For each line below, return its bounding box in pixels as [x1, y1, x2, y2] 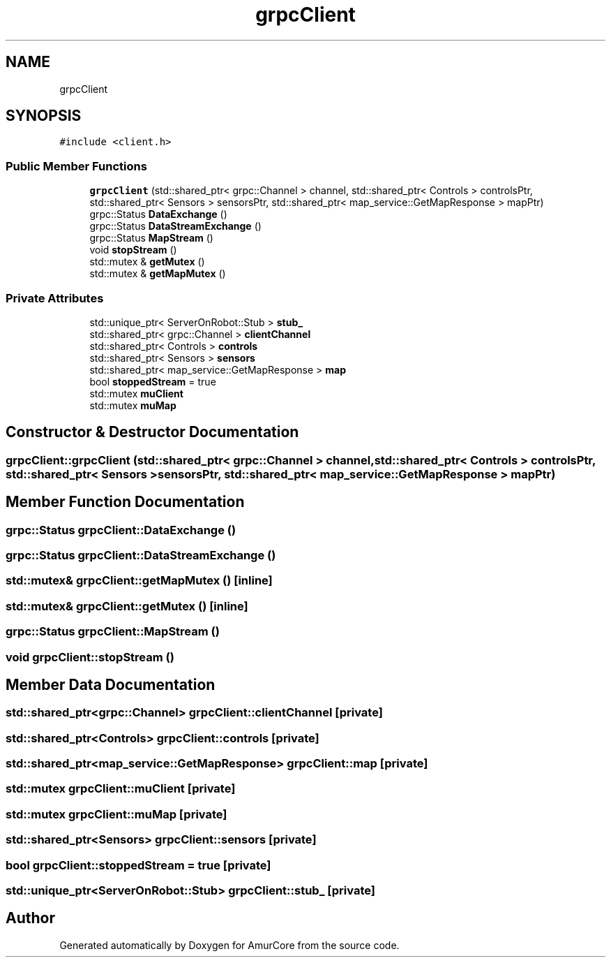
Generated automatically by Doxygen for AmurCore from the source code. [59, 939, 400, 951]
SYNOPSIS [6, 107, 82, 125]
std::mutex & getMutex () [89, 256, 205, 268]
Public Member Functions [6, 159, 147, 173]
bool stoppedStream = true [89, 375, 216, 388]
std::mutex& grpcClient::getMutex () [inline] [6, 598, 248, 613]
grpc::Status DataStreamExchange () [89, 220, 262, 233]
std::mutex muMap [89, 399, 176, 411]
